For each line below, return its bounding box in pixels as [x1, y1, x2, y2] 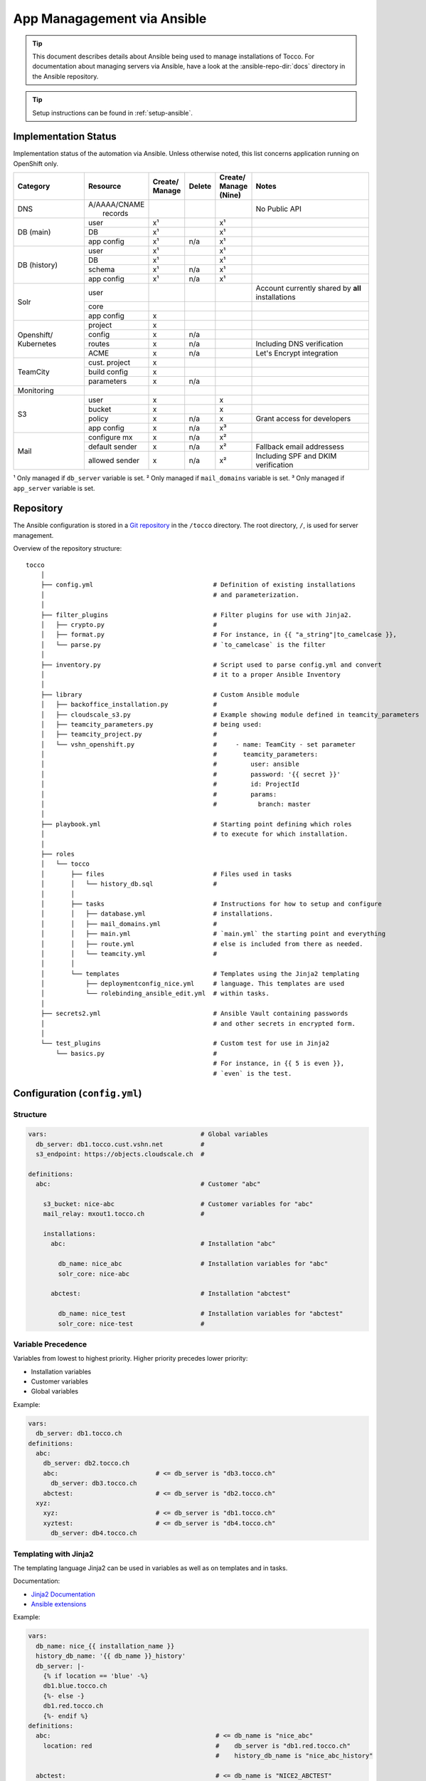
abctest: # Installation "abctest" [50, 1289, 291, 1298]
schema [87, 264, 115, 274]
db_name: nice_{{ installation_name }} [36, 1642, 175, 1650]
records [102, 209, 129, 219]
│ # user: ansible [40, 760, 300, 769]
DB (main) [17, 227, 51, 237]
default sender [87, 442, 138, 452]
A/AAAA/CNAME [87, 199, 145, 209]
